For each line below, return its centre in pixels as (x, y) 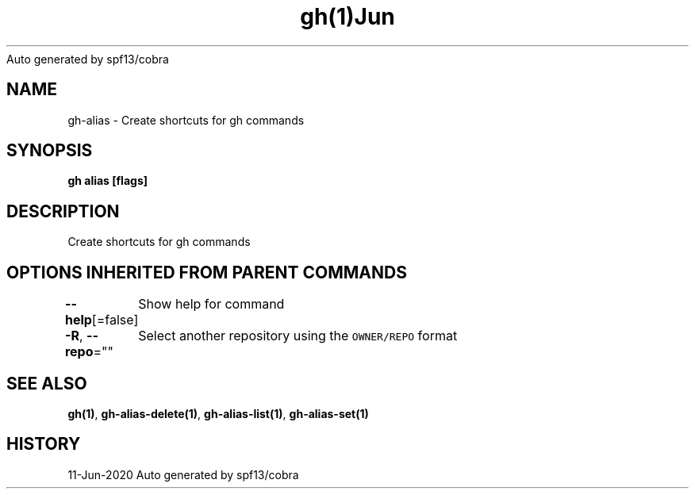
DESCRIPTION (63, 211)
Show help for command (211, 304)
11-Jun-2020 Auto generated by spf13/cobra (183, 474)
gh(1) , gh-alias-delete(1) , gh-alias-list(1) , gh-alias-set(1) (218, 413)
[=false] (115, 320)
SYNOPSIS (50, 151)
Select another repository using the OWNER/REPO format (298, 336)
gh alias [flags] (108, 181)
